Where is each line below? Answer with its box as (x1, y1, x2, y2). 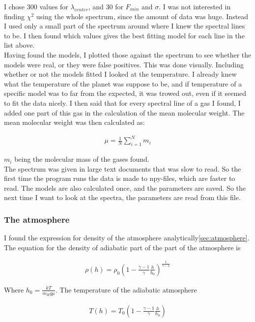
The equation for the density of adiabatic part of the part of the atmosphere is (4, 242, 241, 252)
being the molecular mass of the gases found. (14, 154, 149, 164)
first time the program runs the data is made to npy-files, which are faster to (4, 173, 235, 183)
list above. (4, 40, 35, 50)
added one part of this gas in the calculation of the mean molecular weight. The (4, 107, 245, 117)
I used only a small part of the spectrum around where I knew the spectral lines (4, 21, 245, 31)
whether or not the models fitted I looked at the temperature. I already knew (4, 69, 237, 79)
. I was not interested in (159, 1, 231, 11)
